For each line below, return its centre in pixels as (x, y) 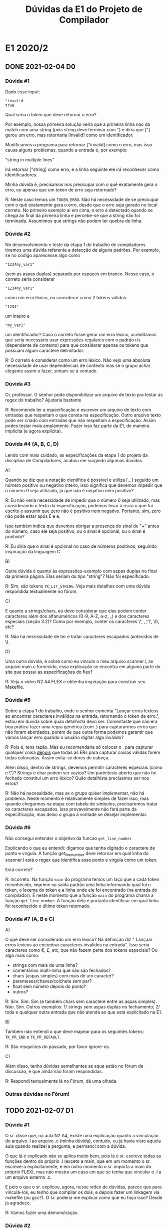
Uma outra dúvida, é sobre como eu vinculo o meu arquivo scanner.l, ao (79, 661)
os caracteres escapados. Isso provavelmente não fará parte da (71, 809)
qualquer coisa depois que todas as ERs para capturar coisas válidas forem (83, 752)
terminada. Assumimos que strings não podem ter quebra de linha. (74, 221)
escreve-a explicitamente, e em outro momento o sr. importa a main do (78, 1167)
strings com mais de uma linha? (45, 965)
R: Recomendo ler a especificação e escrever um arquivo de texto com (78, 410)
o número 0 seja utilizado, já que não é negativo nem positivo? (69, 490)
